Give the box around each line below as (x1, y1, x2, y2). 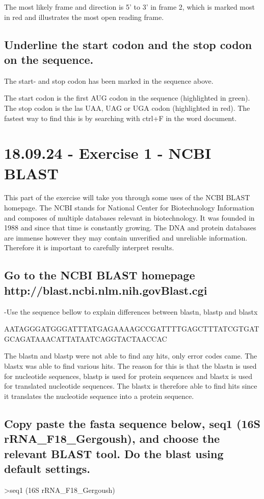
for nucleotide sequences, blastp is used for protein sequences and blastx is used (4, 370, 252, 381)
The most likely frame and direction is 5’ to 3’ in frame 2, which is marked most (4, 2, 255, 12)
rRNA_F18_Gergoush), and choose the (4, 431, 220, 446)
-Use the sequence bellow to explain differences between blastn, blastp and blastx (4, 306, 258, 317)
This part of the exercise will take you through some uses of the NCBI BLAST (4, 192, 250, 203)
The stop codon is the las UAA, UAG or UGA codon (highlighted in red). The (4, 102, 250, 113)
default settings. (4, 460, 90, 476)
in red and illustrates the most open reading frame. (4, 11, 164, 22)
